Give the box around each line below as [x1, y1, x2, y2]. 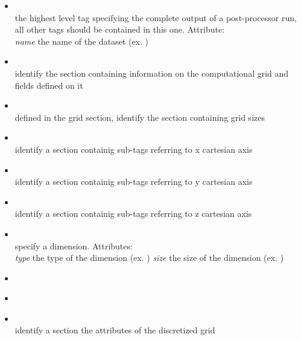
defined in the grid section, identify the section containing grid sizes [14, 111, 265, 123]
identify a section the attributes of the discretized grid [14, 324, 215, 336]
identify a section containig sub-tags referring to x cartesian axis [14, 143, 253, 155]
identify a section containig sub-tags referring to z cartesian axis [14, 207, 252, 220]
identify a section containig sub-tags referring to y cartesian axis [14, 175, 253, 188]
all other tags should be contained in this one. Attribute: [14, 23, 225, 36]
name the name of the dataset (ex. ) [14, 34, 148, 47]
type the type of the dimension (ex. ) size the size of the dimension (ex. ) [14, 251, 284, 264]
